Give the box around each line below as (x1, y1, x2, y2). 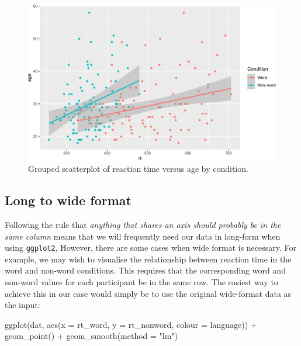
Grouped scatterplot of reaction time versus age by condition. (28, 162, 248, 175)
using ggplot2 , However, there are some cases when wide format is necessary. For (5, 241, 297, 254)
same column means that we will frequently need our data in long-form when (5, 230, 281, 242)
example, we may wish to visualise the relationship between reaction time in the (5, 252, 292, 265)
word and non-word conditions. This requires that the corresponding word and (5, 264, 286, 276)
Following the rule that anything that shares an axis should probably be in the (5, 219, 281, 231)
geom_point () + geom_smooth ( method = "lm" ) (5, 330, 178, 342)
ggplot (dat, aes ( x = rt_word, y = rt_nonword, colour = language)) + (5, 318, 257, 330)
